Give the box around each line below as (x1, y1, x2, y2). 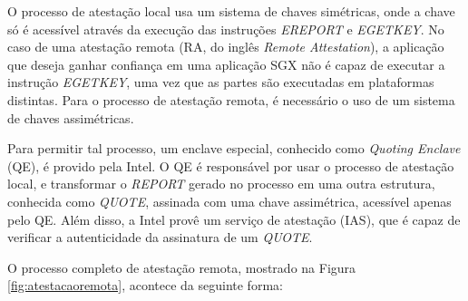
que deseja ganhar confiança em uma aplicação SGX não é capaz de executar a (7, 54, 445, 73)
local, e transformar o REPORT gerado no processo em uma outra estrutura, (7, 174, 435, 193)
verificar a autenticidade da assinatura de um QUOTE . (7, 228, 313, 247)
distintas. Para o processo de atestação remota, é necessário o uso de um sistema (7, 90, 455, 109)
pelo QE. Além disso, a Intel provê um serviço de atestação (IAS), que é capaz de (7, 209, 461, 228)
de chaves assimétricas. (7, 108, 134, 127)
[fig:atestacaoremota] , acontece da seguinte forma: (7, 276, 283, 295)
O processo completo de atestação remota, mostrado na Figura (7, 257, 356, 277)
